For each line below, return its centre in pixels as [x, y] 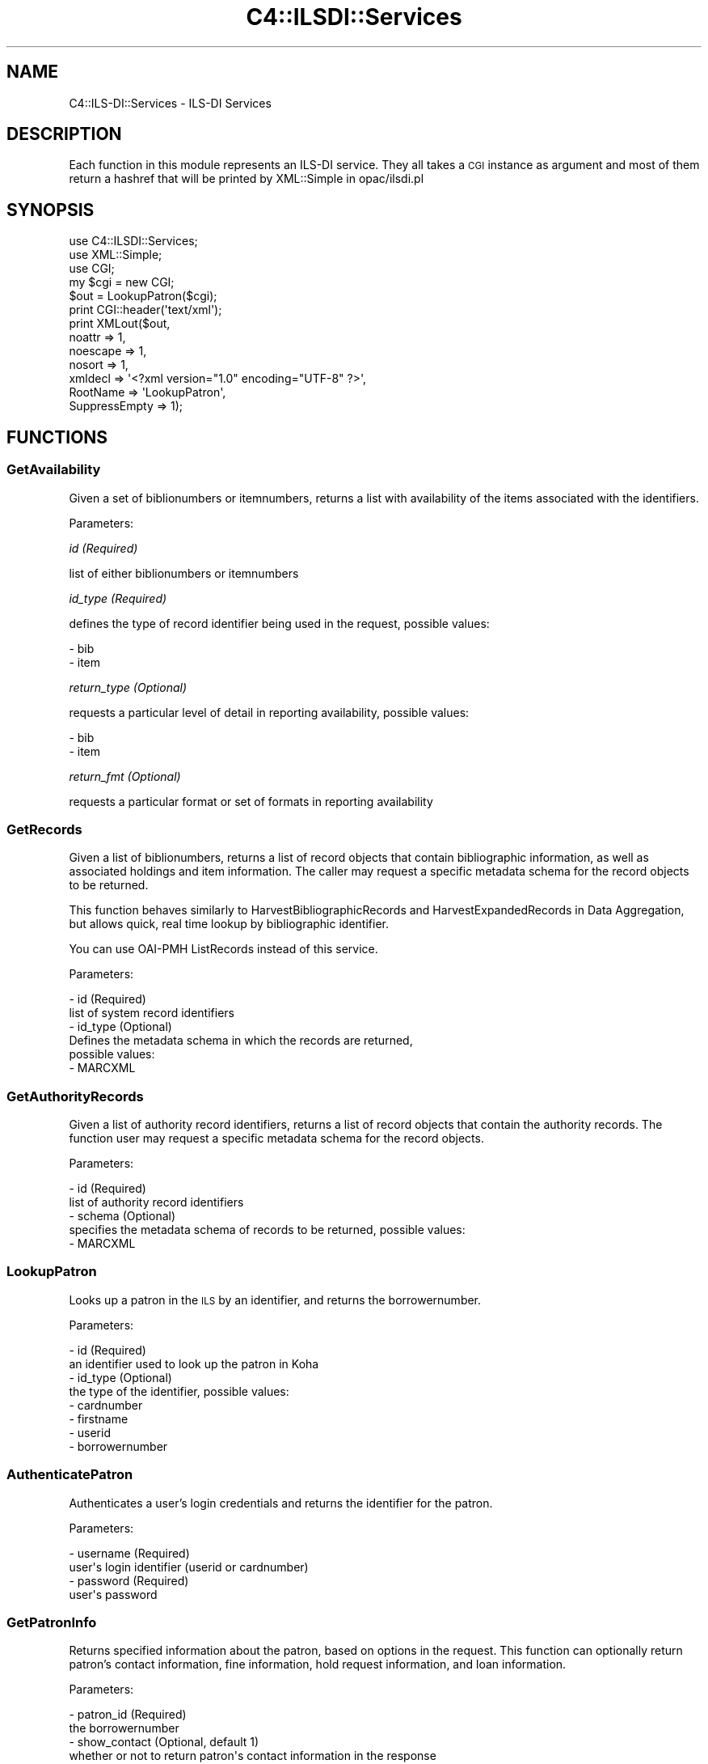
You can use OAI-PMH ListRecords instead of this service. [223, 949]
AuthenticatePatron [70, 1475]
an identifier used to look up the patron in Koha [194, 1363]
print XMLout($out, [120, 324]
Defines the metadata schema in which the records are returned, [241, 1041]
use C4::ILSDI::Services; [133, 241]
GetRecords [44, 829]
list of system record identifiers [152, 1013]
